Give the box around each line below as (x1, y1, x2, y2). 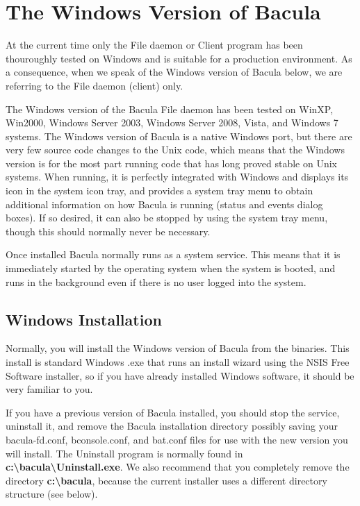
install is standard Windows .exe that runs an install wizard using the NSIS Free (6, 355, 350, 369)
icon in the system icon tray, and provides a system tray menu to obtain (6, 183, 313, 198)
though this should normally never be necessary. (6, 224, 211, 238)
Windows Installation (6, 308, 162, 330)
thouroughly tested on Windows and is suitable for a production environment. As (6, 51, 352, 65)
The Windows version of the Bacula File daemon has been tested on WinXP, (6, 101, 334, 116)
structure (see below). (6, 487, 98, 501)
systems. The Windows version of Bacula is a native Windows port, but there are (6, 128, 352, 143)
